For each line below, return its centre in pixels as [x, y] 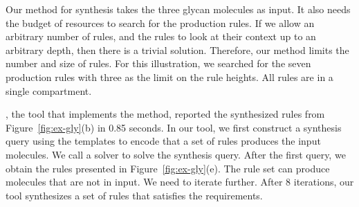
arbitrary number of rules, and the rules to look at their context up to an [161, 36]
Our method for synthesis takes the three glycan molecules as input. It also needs [178, 9]
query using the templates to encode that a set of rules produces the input [163, 141]
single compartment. [49, 90]
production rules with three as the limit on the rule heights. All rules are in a [169, 76]
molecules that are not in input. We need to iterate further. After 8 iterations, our [180, 182]
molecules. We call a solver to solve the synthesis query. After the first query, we [176, 154]
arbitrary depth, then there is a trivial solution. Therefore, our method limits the [177, 49]
